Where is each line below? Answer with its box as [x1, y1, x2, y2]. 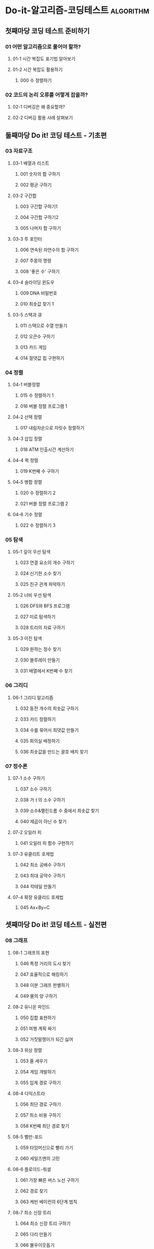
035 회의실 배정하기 [20, 737, 60, 744]
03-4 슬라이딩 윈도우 [12, 279, 55, 285]
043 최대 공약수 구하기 [20, 872, 65, 879]
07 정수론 [5, 762, 28, 769]
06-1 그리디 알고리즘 [12, 694, 54, 701]
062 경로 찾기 [20, 1188, 48, 1194]
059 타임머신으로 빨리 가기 [20, 1145, 73, 1151]
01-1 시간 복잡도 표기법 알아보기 [12, 56, 75, 62]
